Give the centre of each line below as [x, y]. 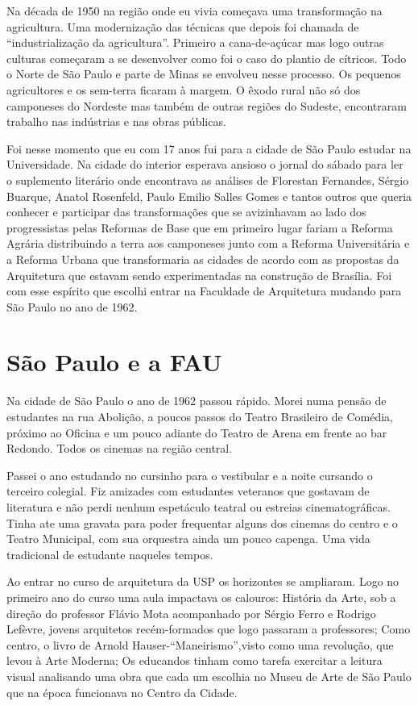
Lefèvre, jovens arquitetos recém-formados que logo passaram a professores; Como [209, 629]
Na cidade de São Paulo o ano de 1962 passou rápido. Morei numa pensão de [197, 401]
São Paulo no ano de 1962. [72, 306]
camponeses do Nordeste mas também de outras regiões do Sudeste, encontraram [207, 105]
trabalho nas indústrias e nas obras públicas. [116, 121]
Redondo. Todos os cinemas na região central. [120, 448]
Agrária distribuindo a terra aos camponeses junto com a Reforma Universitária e [208, 243]
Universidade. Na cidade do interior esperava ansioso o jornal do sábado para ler [205, 164]
